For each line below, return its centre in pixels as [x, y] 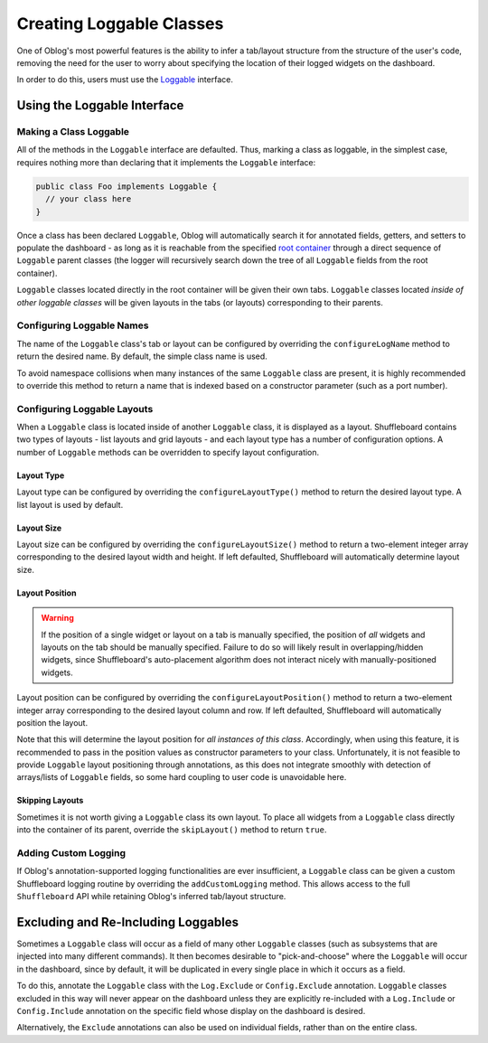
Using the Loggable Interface [100, 105]
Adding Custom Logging [71, 853]
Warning [57, 618]
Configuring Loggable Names [83, 325]
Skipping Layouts [50, 801]
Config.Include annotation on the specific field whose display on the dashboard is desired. [191, 1011]
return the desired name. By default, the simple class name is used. [142, 356]
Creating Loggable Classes [120, 23]
